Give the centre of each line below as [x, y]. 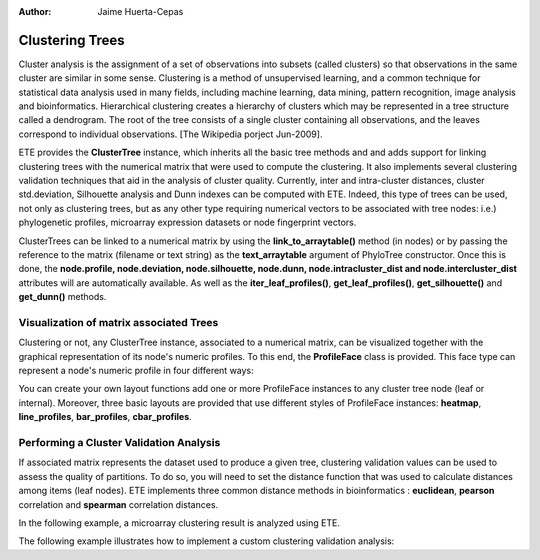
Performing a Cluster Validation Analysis [119, 443]
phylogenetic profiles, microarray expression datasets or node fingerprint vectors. [187, 222]
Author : [35, 11]
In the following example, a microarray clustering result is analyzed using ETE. [179, 522]
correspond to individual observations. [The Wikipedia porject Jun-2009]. [170, 134]
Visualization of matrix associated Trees [118, 322]
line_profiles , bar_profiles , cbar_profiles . [105, 417]
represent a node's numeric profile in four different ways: [136, 371]
